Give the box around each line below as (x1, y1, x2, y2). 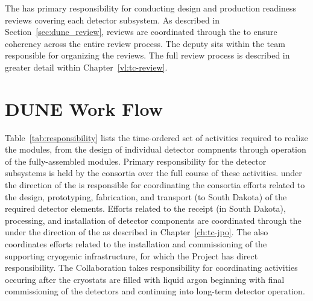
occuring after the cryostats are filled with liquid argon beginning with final (5, 273, 285, 285)
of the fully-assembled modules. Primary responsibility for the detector (5, 154, 267, 167)
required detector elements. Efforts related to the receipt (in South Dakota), (5, 202, 286, 215)
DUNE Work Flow (5, 96, 163, 121)
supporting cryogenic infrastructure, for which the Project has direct (5, 249, 258, 262)
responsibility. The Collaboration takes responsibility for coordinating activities (5, 261, 298, 274)
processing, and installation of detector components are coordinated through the (5, 214, 302, 226)
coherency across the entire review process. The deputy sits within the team (5, 37, 285, 49)
